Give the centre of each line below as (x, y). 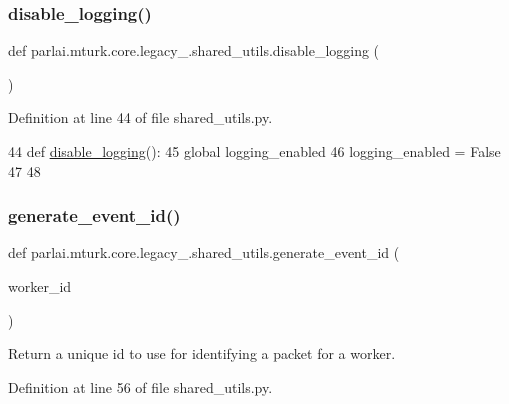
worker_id (40, 286)
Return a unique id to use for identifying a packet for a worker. (202, 353)
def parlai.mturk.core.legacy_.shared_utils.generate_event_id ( (204, 252)
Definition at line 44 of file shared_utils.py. (140, 117)
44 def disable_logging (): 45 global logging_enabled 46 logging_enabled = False (254, 151)
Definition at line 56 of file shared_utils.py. (140, 386)
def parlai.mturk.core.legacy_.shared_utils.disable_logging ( (194, 50)
